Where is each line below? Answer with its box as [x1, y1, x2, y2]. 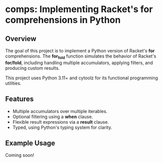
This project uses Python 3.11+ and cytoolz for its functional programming [5, 75, 158, 81]
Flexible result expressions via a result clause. [12, 119, 110, 125]
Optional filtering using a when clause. [12, 114, 93, 120]
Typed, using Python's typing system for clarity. [12, 124, 113, 130]
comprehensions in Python [5, 14, 121, 26]
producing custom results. [5, 65, 60, 71]
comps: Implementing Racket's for [5, 4, 153, 15]
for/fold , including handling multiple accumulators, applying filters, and [5, 60, 153, 66]
